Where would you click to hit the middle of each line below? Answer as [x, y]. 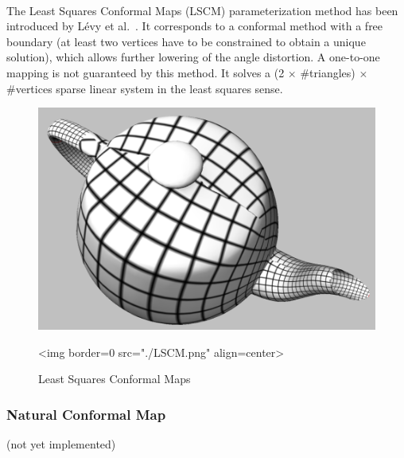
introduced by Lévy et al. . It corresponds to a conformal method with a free [195, 26]
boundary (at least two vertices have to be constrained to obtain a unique [186, 41]
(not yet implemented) [61, 444]
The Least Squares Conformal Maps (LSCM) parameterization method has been [202, 10]
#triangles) [328, 72]
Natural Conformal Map [86, 414]
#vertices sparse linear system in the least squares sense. [145, 88]
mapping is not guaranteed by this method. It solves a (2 [146, 72]
